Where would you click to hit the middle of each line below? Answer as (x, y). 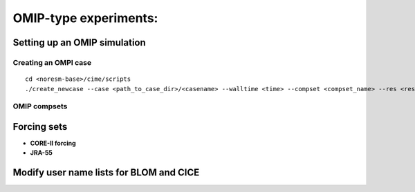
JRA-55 (41, 153)
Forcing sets (40, 127)
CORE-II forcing (53, 143)
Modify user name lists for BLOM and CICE (106, 173)
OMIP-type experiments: (85, 18)
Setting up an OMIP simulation (80, 42)
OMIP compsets (40, 106)
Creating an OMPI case (52, 62)
